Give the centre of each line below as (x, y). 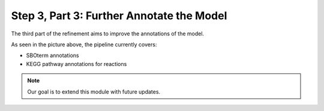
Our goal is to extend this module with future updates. (94, 91)
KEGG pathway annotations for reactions (76, 64)
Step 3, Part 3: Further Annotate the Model (119, 16)
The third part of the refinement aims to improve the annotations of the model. (107, 34)
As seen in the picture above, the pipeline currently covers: (84, 44)
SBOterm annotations (52, 55)
